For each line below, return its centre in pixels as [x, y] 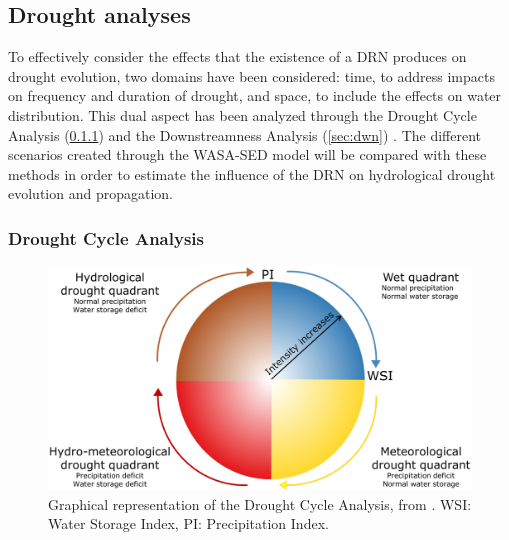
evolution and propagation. [90, 193]
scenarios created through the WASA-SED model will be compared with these [247, 154]
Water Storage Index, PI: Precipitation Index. [188, 523]
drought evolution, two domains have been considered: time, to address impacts [251, 75]
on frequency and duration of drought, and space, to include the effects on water [255, 95]
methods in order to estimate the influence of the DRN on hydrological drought [252, 173]
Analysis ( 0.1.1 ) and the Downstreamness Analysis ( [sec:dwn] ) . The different [245, 134]
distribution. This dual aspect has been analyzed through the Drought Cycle [242, 114]
